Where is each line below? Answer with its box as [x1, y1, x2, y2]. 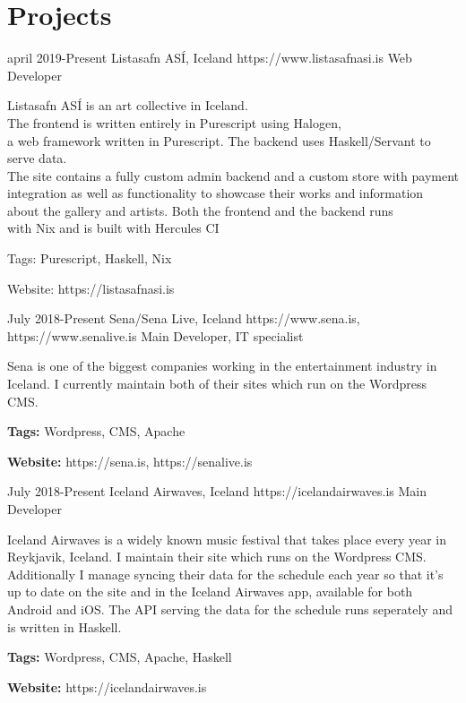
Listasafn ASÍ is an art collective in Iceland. [7, 96, 248, 115]
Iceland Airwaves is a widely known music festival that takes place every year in [7, 529, 447, 548]
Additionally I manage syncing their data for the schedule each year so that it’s [7, 564, 444, 583]
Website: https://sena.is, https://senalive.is [7, 451, 253, 470]
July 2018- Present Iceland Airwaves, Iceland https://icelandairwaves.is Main [7, 482, 427, 501]
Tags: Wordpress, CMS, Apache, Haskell [7, 647, 232, 666]
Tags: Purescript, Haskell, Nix [7, 249, 172, 268]
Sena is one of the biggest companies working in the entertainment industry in [7, 356, 437, 375]
